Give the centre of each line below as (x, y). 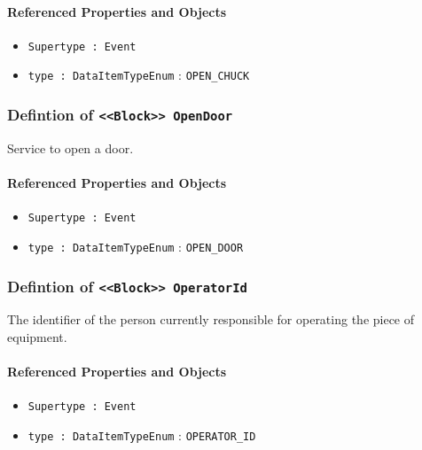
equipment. (37, 336)
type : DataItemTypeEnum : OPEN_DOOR (136, 246)
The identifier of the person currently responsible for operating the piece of (211, 319)
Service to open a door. (70, 147)
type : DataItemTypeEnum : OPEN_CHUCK (139, 75)
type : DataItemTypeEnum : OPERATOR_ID (142, 435)
